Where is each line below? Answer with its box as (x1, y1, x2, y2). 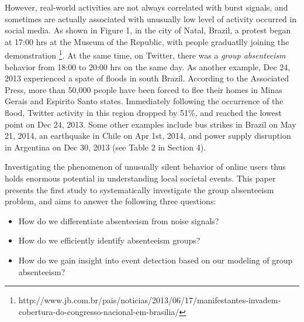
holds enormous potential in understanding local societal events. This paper (5, 172, 276, 184)
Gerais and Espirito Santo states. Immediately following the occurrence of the (5, 95, 284, 107)
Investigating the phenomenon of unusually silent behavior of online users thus (5, 160, 286, 173)
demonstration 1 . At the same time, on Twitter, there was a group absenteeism (5, 47, 286, 61)
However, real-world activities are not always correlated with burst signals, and (5, 1, 288, 13)
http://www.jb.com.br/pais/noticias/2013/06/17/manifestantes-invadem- (18, 294, 281, 306)
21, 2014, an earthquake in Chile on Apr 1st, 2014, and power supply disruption (5, 129, 291, 142)
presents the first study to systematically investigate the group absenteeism (5, 183, 274, 196)
